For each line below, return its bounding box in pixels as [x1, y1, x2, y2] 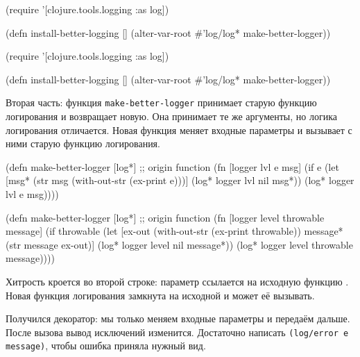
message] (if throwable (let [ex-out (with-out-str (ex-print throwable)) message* [6, 224, 343, 238]
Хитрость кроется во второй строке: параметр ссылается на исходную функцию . [6, 274, 349, 288]
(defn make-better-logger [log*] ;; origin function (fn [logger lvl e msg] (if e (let [6, 159, 339, 174]
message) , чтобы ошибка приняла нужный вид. [6, 338, 206, 353]
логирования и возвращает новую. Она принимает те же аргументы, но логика [6, 109, 337, 124]
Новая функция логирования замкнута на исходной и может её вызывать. [6, 288, 315, 302]
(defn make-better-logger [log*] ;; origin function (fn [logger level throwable [6, 210, 325, 224]
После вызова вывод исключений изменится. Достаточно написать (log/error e [6, 324, 349, 339]
